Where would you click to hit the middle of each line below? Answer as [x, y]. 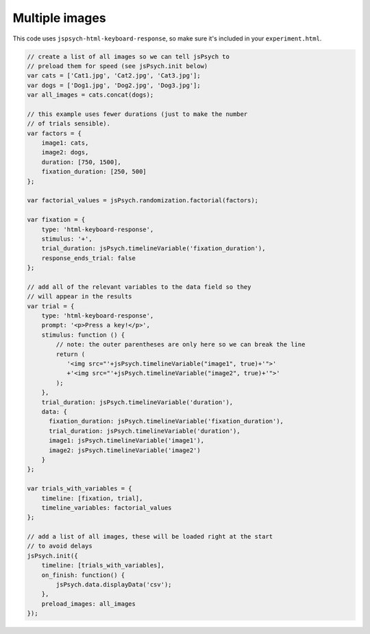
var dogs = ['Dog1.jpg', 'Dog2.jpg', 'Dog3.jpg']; [114, 85]
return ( [71, 354]
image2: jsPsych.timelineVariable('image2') [125, 450]
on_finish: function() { [83, 575]
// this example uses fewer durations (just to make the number [137, 114]
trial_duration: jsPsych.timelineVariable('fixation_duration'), [153, 248]
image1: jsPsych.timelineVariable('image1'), [127, 441]
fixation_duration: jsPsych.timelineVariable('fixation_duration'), [166, 421]
